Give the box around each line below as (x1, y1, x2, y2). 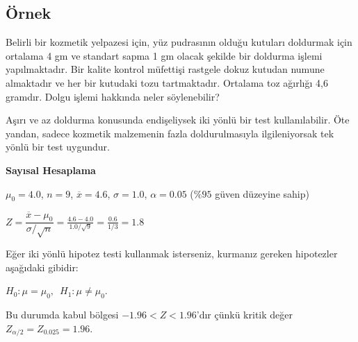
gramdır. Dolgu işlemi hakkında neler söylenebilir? (6, 89, 220, 103)
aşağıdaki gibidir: (6, 259, 79, 274)
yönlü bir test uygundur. (6, 139, 110, 154)
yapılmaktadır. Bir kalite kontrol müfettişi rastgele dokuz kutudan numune (6, 62, 325, 76)
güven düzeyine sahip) (215, 186, 309, 200)
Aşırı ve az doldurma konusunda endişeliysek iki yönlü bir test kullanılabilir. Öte (6, 112, 350, 127)
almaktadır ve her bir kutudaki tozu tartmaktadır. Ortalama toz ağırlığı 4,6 (6, 75, 328, 89)
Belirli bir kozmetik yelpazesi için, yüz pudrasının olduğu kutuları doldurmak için (6, 35, 352, 49)
